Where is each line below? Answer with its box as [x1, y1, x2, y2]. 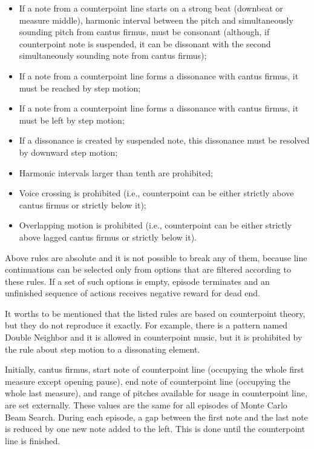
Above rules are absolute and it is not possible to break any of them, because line [5, 251, 307, 264]
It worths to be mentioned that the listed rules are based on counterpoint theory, [5, 307, 306, 319]
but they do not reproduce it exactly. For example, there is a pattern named [5, 319, 288, 331]
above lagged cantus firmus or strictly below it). [19, 230, 197, 243]
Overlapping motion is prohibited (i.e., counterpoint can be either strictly [19, 219, 292, 231]
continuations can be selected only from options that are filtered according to [5, 263, 291, 276]
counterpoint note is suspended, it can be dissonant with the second [19, 37, 271, 50]
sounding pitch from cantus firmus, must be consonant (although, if [19, 25, 270, 38]
